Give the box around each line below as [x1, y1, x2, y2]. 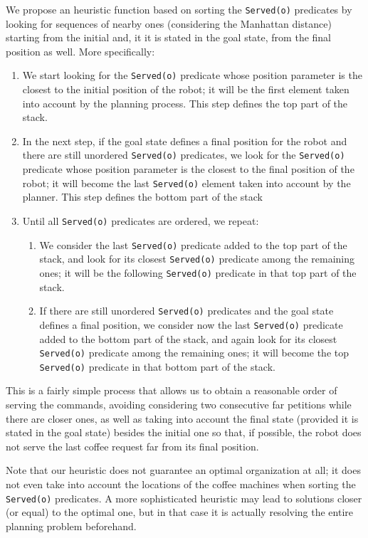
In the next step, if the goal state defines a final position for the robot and [22, 133, 347, 148]
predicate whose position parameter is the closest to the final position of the [22, 162, 354, 176]
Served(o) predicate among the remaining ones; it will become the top [39, 345, 349, 360]
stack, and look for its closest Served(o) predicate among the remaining [39, 251, 355, 266]
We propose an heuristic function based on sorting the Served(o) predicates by [6, 2, 352, 16]
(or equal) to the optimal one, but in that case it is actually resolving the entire [6, 505, 354, 519]
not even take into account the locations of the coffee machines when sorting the [6, 476, 356, 491]
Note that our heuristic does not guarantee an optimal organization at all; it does [6, 463, 361, 478]
